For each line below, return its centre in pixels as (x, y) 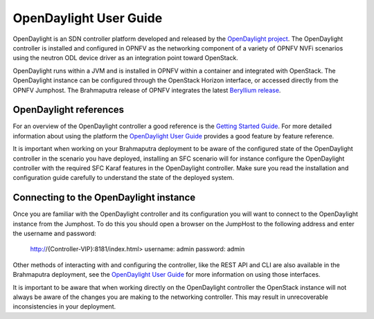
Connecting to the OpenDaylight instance (104, 198)
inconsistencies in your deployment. (64, 307)
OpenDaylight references (69, 110)
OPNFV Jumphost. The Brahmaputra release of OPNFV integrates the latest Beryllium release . (147, 90)
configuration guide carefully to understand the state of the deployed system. (124, 178)
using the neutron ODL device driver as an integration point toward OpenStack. (125, 58)
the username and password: (55, 234)
